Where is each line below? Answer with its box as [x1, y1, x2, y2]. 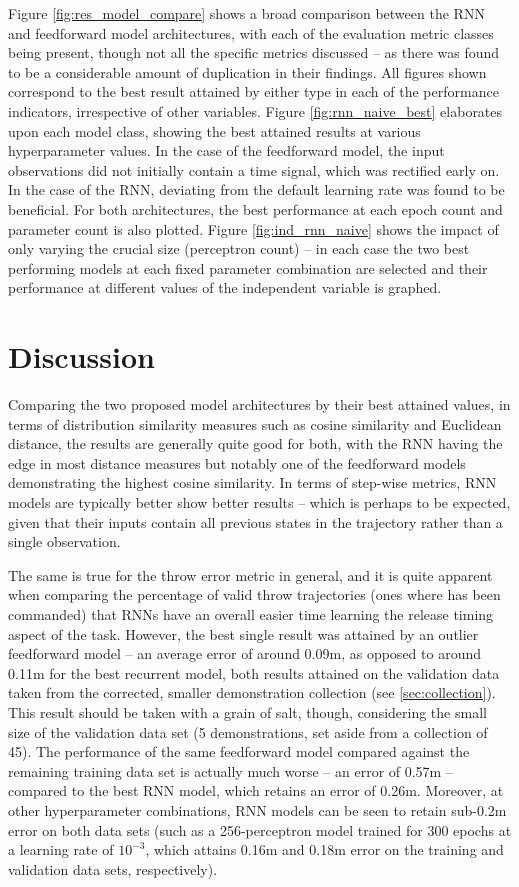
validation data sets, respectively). [8, 858, 218, 879]
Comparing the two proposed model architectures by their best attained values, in [8, 394, 511, 415]
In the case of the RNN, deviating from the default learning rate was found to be [8, 179, 505, 200]
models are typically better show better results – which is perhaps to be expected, [8, 492, 511, 512]
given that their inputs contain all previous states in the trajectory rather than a [8, 511, 503, 532]
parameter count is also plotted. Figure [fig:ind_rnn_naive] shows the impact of [8, 218, 499, 239]
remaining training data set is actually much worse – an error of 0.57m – [8, 760, 453, 781]
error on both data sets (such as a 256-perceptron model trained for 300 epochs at [8, 819, 512, 840]
